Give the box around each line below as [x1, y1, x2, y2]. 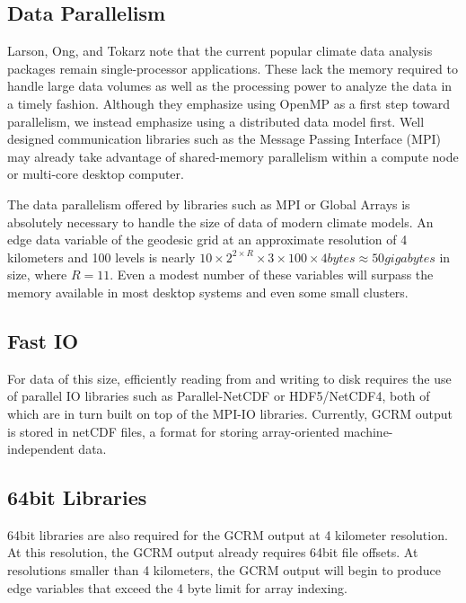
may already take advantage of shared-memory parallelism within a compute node [7, 146, 459, 165]
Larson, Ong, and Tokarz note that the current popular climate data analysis [7, 41, 433, 60]
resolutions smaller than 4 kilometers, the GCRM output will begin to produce [7, 561, 441, 580]
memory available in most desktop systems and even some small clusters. [7, 282, 409, 301]
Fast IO [7, 326, 79, 354]
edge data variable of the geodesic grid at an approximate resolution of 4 [7, 230, 408, 249]
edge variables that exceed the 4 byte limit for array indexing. [7, 578, 348, 597]
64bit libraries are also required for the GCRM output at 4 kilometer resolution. [7, 525, 448, 544]
